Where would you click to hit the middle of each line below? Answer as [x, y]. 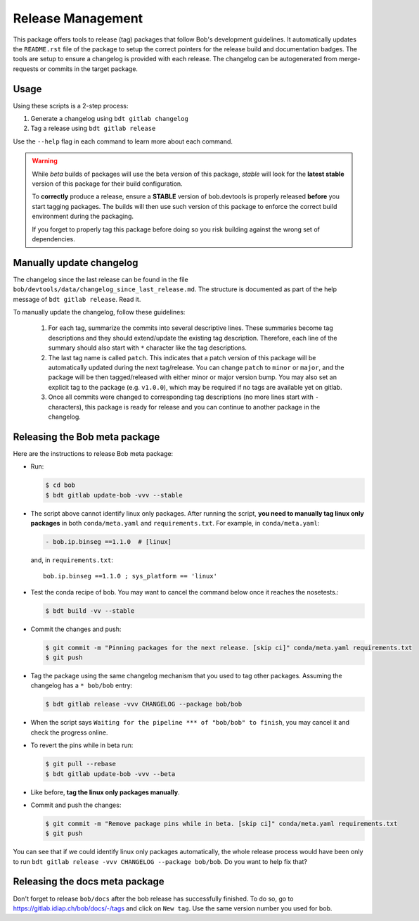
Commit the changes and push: [76, 629]
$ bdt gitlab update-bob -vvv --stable [114, 495]
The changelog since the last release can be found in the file [101, 279]
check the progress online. [69, 732]
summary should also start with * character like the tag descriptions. [148, 348]
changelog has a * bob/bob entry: [82, 685]
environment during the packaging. [83, 216]
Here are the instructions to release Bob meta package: [93, 453]
